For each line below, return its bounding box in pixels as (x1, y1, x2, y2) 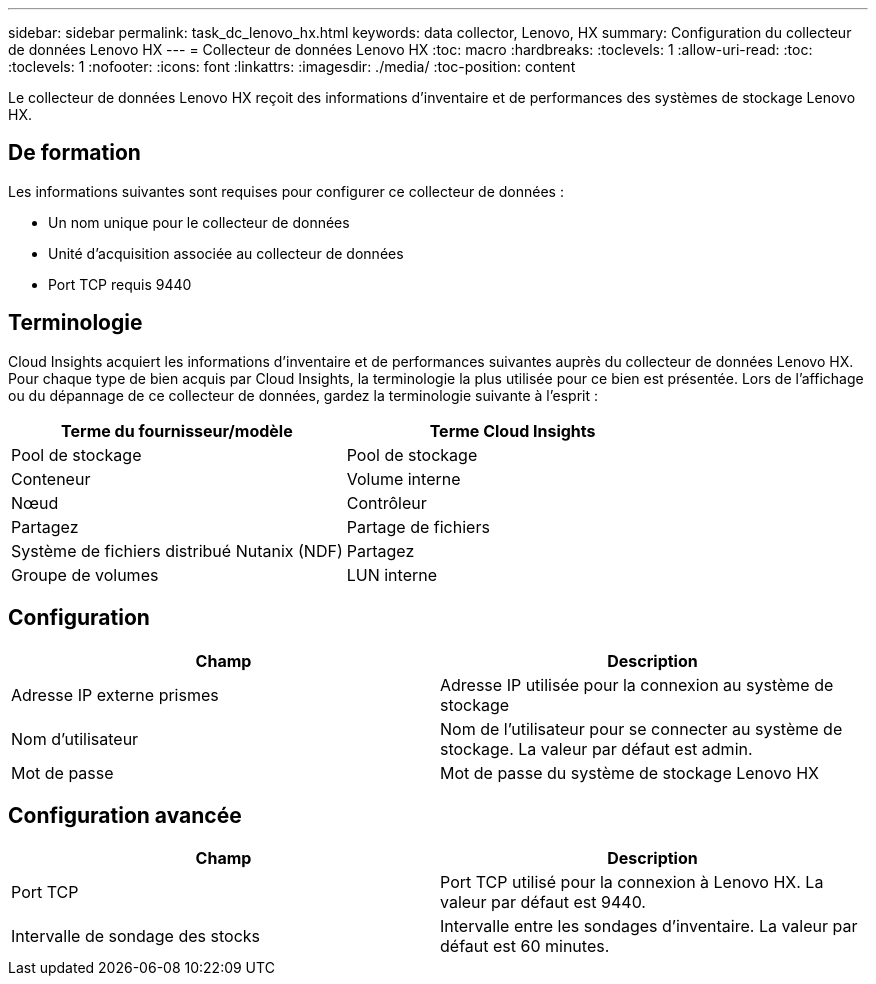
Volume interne (346, 468, 461, 489)
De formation (8, 140, 141, 166)
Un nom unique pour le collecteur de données (48, 213, 350, 231)
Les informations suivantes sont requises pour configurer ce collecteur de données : (8, 182, 564, 200)
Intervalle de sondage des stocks (11, 926, 260, 947)
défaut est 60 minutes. (440, 936, 610, 957)
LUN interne (346, 564, 438, 585)
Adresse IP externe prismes (11, 684, 219, 705)
